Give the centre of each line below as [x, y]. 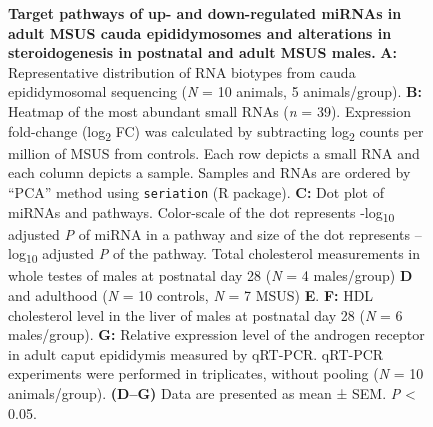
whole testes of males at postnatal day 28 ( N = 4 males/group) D [210, 275]
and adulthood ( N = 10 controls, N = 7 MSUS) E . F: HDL [191, 294]
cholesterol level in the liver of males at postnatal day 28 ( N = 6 [205, 314]
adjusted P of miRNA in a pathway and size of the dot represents [209, 233]
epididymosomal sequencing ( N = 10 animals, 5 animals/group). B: [215, 91]
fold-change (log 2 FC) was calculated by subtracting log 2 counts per [216, 132]
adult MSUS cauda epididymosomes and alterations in [200, 32]
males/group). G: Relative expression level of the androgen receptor [216, 334]
